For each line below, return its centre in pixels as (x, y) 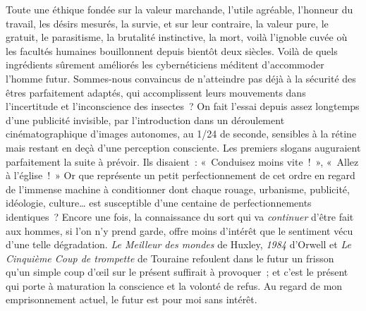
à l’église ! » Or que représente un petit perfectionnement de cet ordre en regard (181, 175)
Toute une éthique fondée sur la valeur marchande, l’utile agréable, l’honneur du (179, 9)
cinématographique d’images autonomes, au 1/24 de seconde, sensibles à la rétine (181, 134)
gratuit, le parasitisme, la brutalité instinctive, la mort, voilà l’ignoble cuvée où (177, 37)
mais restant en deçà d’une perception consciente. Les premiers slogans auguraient (183, 147)
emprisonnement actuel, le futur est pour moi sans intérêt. (132, 299)
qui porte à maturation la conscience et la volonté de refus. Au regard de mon (174, 285)
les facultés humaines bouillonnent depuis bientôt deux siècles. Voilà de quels (172, 50)
